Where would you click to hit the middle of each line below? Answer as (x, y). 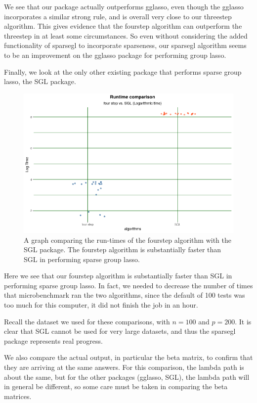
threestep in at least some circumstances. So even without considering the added (126, 35)
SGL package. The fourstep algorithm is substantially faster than (123, 249)
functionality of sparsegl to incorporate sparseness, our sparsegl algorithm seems (125, 45)
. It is (243, 321)
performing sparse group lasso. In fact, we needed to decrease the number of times (128, 285)
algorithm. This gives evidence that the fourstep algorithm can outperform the (123, 26)
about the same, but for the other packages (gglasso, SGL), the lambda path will (127, 377)
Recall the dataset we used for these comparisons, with (87, 321)
